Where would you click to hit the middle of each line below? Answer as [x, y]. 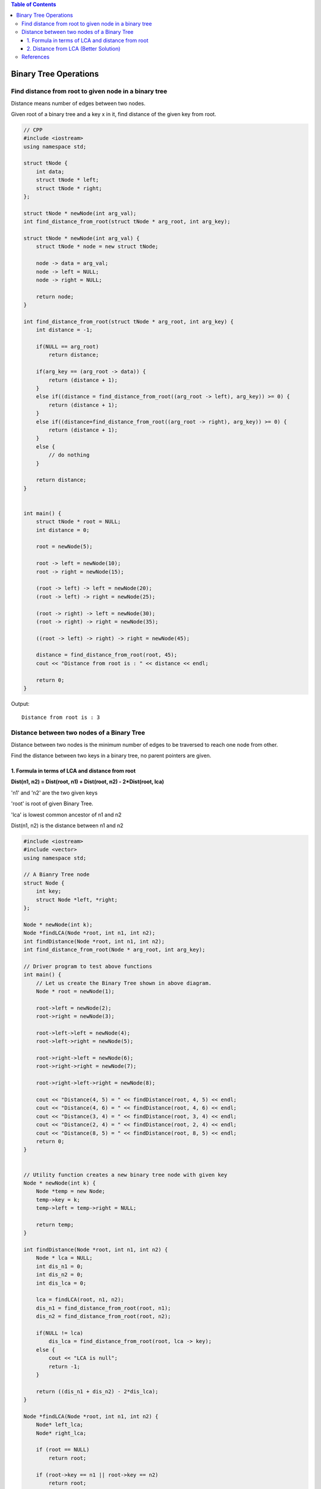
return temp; [55, 1225]
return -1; [64, 1366]
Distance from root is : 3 [61, 717]
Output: [20, 704]
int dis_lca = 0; [61, 1283]
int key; [49, 891]
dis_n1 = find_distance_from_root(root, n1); [103, 1308]
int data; [50, 172]
